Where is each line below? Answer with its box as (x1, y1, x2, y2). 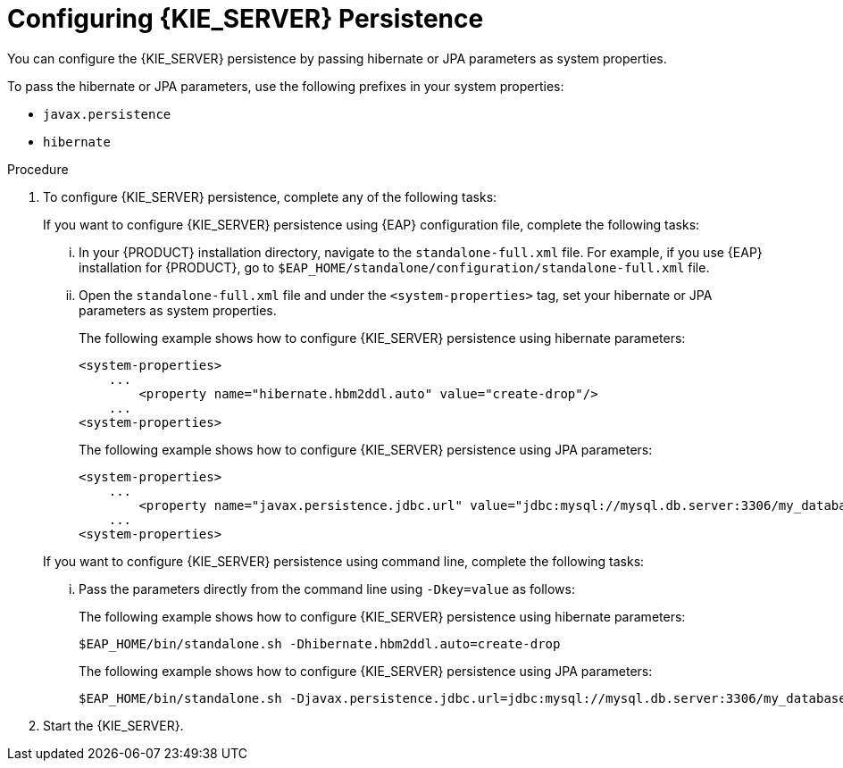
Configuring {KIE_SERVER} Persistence (7, 4, 484, 34)
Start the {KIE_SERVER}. (43, 717, 184, 733)
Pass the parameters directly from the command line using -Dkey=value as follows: (79, 580, 575, 597)
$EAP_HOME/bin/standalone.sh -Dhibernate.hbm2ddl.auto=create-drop (79, 636, 561, 651)
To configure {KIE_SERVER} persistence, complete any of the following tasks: (43, 188, 497, 205)
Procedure (7, 161, 69, 177)
